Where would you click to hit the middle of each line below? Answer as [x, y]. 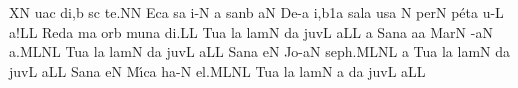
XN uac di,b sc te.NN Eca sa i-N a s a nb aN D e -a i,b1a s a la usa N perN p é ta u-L [256, 12]
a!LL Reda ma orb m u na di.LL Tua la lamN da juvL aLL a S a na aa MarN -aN [251, 31]
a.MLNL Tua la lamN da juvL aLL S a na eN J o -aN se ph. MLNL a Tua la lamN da [259, 51]
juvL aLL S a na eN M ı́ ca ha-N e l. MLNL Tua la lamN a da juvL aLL [217, 70]
